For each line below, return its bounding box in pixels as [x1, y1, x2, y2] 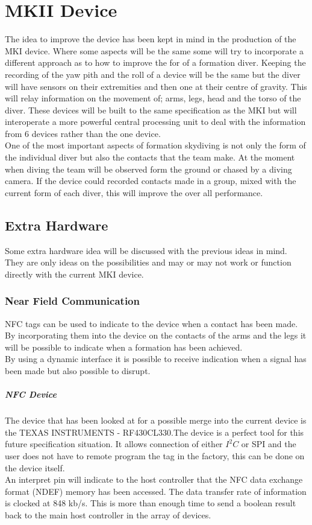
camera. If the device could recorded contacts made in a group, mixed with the [5, 174, 296, 187]
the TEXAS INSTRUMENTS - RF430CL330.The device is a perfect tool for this [5, 425, 304, 438]
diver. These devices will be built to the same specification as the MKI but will [5, 103, 297, 116]
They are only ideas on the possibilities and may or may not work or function [5, 256, 292, 269]
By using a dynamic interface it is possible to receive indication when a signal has [5, 352, 307, 365]
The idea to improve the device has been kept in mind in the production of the [5, 33, 296, 45]
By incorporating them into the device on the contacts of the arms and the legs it [5, 329, 307, 342]
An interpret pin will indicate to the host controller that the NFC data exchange [5, 473, 303, 486]
